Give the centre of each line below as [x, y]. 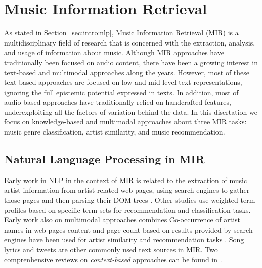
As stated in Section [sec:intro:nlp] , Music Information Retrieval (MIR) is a [121, 33]
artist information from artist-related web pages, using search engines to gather [127, 190]
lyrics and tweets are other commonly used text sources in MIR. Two [111, 250]
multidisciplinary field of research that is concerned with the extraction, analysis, [130, 42]
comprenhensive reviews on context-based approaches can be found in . [113, 259]
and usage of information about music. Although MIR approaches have [114, 52]
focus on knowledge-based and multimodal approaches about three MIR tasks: [125, 122]
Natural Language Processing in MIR [104, 159]
